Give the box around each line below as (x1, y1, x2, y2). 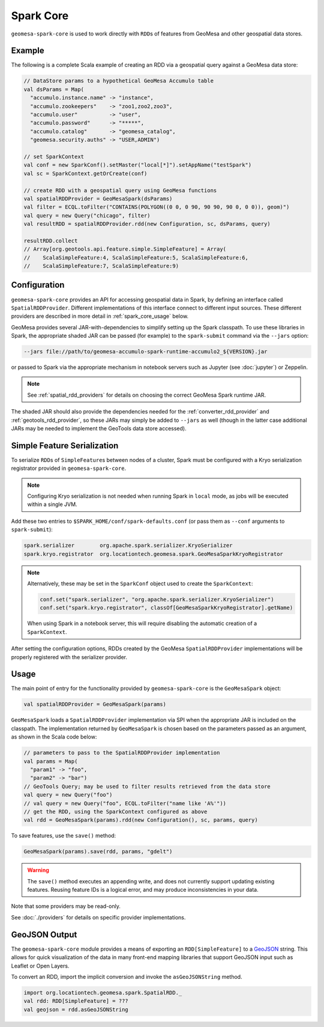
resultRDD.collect (23, 237, 78, 244)
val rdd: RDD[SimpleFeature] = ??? (23, 998, 128, 1005)
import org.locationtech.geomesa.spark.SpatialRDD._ (23, 989, 182, 996)
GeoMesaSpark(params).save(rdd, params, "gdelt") (23, 848, 173, 855)
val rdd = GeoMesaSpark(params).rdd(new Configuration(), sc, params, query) (23, 817, 258, 823)
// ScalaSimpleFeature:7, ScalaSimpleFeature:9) (23, 263, 179, 270)
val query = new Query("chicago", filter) (23, 212, 151, 219)
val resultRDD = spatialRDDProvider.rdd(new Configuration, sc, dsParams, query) (23, 221, 271, 228)
